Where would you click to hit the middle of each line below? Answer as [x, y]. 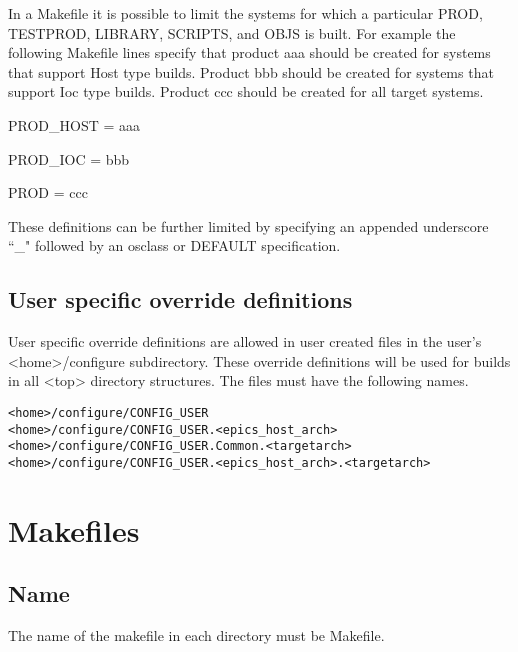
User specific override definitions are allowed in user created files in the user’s [245, 341]
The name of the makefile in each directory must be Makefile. [196, 635]
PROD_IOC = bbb [69, 158]
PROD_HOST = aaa [74, 124]
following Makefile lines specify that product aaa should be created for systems [249, 52]
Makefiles [74, 529]
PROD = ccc [48, 192]
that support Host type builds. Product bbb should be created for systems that [251, 71]
